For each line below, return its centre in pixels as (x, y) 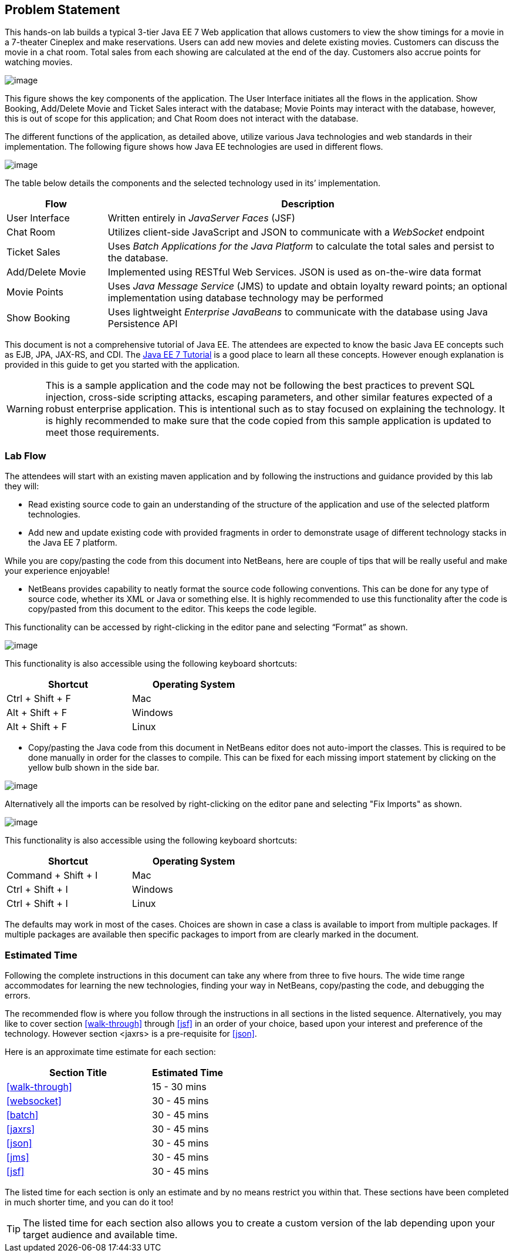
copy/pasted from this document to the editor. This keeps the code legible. (173, 609)
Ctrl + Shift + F (39, 699)
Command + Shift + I (52, 875)
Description (308, 204)
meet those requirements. (102, 433)
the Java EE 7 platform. (73, 543)
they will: (22, 486)
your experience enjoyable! (57, 571)
